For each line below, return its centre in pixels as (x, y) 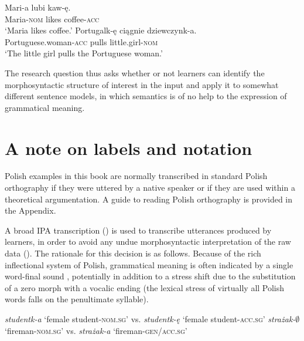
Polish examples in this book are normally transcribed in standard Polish (136, 176)
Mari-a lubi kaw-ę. (38, 7)
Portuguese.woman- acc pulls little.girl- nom (81, 41)
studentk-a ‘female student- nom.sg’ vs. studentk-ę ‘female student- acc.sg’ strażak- (150, 319)
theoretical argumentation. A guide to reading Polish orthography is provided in (149, 199)
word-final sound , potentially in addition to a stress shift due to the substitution (150, 276)
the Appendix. (30, 210)
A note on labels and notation (129, 148)
